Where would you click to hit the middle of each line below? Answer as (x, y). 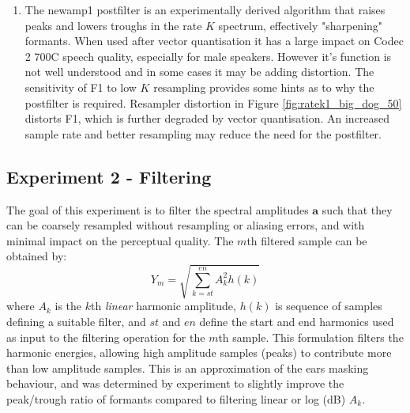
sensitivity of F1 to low (81, 87)
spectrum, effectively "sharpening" (301, 25)
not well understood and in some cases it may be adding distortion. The (199, 72)
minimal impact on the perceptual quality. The (120, 240)
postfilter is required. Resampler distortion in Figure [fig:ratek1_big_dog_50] (213, 102)
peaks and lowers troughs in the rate (113, 25)
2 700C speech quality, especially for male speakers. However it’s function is (208, 56)
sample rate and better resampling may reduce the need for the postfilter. (203, 133)
